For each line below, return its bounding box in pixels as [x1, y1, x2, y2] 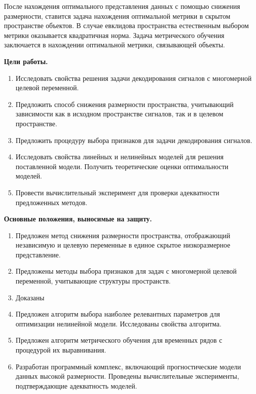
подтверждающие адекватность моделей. [15, 380, 137, 391]
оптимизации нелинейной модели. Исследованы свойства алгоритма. [15, 318, 221, 328]
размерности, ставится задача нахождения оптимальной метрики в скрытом [4, 10, 230, 21]
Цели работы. [4, 56, 48, 66]
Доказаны [15, 292, 44, 302]
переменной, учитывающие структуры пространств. [15, 276, 171, 286]
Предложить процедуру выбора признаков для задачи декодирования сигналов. [15, 135, 253, 145]
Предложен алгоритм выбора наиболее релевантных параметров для [15, 309, 220, 319]
